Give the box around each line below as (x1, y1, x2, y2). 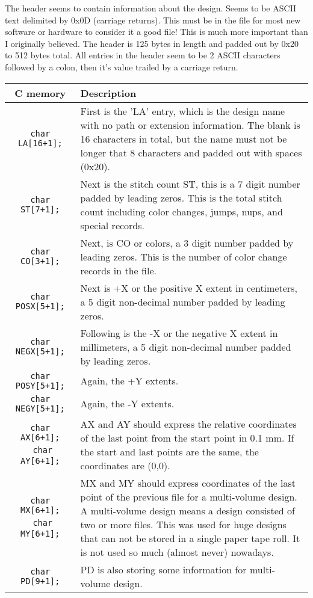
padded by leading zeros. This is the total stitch (80, 190, 282, 205)
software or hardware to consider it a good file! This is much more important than (5, 25, 308, 38)
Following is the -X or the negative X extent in (80, 325, 278, 340)
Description (80, 85, 137, 100)
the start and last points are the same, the (80, 444, 259, 458)
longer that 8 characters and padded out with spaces (80, 145, 302, 159)
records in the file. (80, 263, 156, 277)
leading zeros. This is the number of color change (80, 249, 287, 264)
